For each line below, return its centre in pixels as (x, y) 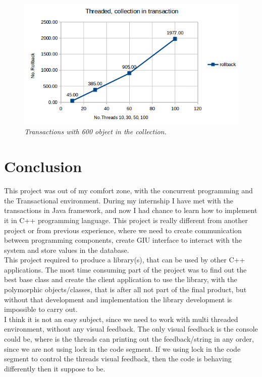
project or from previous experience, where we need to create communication (123, 230)
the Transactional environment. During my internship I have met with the (119, 200)
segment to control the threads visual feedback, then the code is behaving (118, 359)
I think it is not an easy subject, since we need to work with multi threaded (121, 319)
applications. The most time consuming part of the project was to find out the (125, 269)
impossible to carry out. (41, 309)
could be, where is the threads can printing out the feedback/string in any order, (129, 339)
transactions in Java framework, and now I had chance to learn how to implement (131, 210)
